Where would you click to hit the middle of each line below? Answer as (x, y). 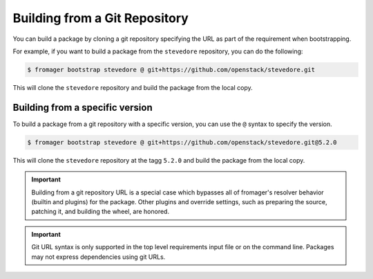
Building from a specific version (83, 107)
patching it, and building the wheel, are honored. (100, 212)
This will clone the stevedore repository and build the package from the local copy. (133, 87)
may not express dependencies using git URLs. (98, 257)
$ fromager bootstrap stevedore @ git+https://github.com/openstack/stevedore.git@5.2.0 (182, 142)
